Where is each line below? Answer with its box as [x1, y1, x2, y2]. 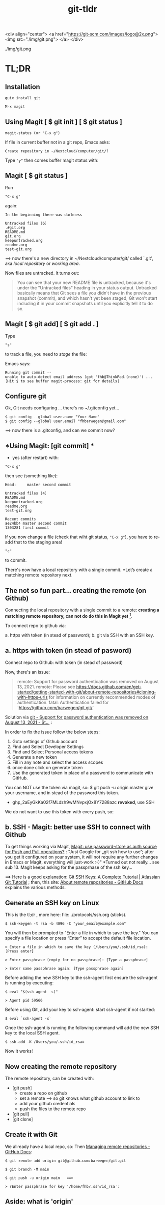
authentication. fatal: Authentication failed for [17, 699, 109, 705]
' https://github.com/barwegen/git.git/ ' [17, 704, 94, 711]
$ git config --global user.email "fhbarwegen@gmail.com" [5, 419, 126, 424]
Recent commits [5, 517, 36, 522]
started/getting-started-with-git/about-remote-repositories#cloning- [17, 689, 156, 695]
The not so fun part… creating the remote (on [5, 586, 146, 595]
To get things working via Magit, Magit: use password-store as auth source [5, 844, 157, 850]
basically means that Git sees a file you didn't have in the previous [17, 290, 151, 296]
